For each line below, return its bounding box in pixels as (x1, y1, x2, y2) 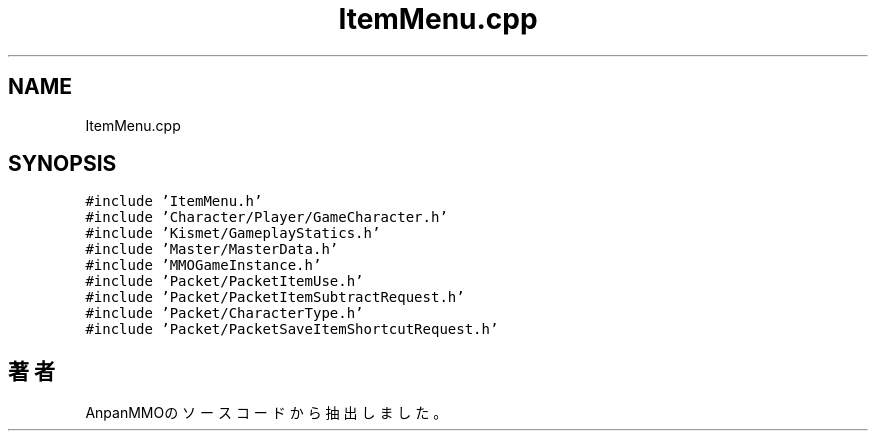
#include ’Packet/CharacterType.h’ (85, 305, 364, 322)
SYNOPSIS (8, 151, 117, 177)
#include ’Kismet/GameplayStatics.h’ (85, 225, 381, 242)
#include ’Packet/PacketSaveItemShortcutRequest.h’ (85, 321, 499, 338)
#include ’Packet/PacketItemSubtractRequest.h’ (85, 289, 465, 306)
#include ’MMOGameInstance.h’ (85, 257, 322, 274)
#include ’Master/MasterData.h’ (85, 241, 339, 258)
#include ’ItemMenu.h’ (85, 193, 263, 210)
